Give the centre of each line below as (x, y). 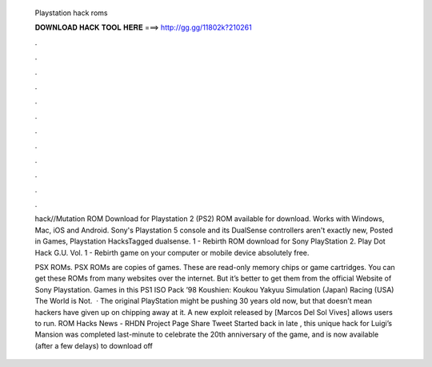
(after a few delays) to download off (94, 345)
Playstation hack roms (71, 13)
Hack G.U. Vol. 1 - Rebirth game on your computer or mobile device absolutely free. (172, 252)
